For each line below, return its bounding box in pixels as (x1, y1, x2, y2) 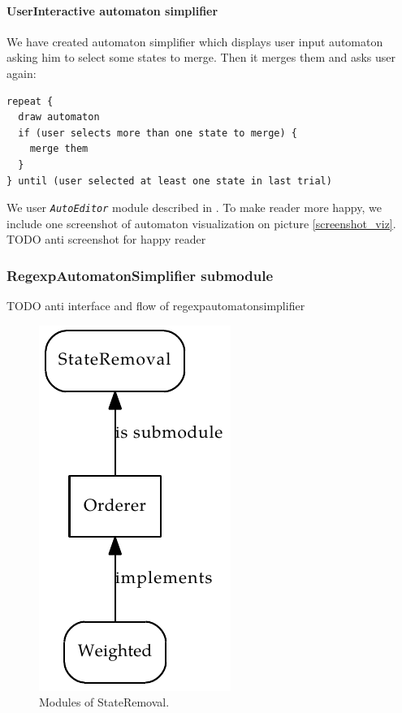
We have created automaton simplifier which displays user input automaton (6, 32, 383, 50)
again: (6, 64, 37, 81)
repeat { (6, 95, 54, 107)
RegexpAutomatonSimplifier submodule (6, 265, 274, 285)
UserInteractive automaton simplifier (6, 2, 218, 19)
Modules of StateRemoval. (39, 694, 170, 711)
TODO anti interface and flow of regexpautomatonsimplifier (6, 297, 305, 314)
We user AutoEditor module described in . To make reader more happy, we (6, 199, 382, 216)
